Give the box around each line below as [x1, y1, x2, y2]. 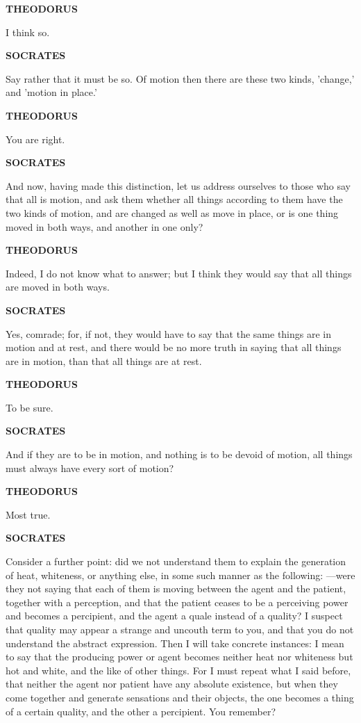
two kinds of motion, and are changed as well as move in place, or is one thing [6, 205, 339, 220]
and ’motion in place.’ [6, 85, 97, 99]
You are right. [6, 131, 65, 146]
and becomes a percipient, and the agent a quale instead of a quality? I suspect [6, 608, 343, 623]
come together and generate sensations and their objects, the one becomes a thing [6, 690, 354, 704]
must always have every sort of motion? [6, 460, 174, 475]
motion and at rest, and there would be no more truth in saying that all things [6, 340, 342, 355]
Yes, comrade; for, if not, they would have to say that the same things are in [6, 326, 332, 341]
